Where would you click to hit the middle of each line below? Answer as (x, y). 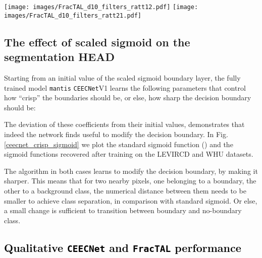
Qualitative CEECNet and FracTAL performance (123, 247)
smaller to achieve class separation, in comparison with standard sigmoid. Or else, (131, 200)
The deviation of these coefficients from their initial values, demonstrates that (124, 124)
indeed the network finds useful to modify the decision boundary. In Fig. (116, 134)
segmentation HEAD (59, 57)
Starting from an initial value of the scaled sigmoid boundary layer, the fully (122, 77)
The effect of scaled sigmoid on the (97, 42)
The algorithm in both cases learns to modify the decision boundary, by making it (131, 171)
